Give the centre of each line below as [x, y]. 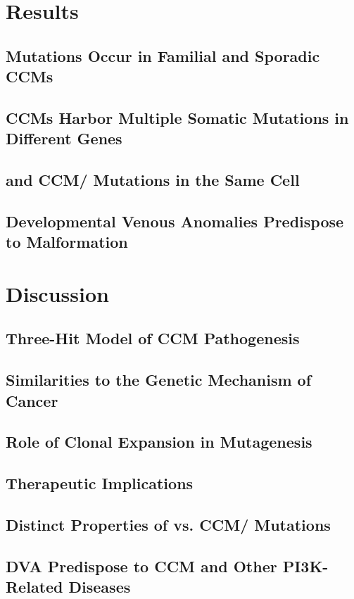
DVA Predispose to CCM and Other [141, 566]
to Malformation [67, 242]
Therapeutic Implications [100, 483]
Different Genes [64, 138]
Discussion [57, 293]
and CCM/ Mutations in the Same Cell [153, 180]
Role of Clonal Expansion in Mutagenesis [159, 442]
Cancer [32, 400]
